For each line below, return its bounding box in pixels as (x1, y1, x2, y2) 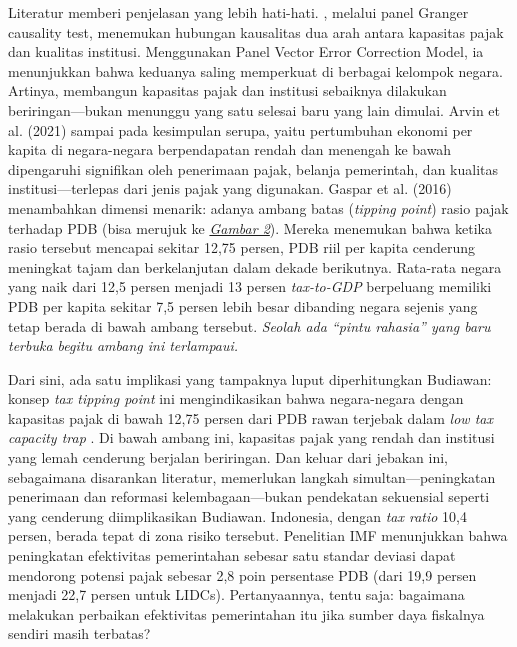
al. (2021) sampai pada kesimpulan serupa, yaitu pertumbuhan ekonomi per (8, 119, 473, 140)
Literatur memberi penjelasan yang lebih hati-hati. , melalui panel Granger (8, 2, 469, 22)
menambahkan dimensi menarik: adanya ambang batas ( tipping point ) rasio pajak (8, 197, 509, 218)
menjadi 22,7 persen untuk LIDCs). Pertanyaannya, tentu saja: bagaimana (8, 584, 465, 605)
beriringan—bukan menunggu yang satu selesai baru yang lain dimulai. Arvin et (8, 99, 501, 120)
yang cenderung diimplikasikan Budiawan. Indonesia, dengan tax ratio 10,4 (8, 505, 467, 526)
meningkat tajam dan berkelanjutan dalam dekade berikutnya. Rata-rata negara (8, 256, 502, 277)
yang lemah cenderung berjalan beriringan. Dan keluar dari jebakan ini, (8, 447, 448, 468)
